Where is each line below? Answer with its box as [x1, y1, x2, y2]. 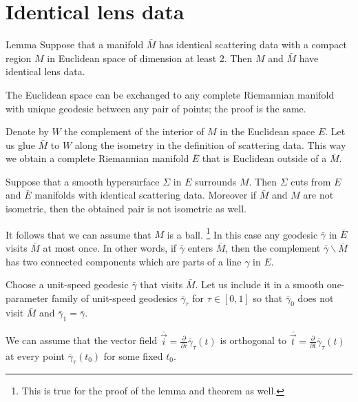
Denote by [6, 124, 49, 139]
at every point [6, 348, 65, 363]
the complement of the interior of [64, 124, 204, 139]
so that [253, 290, 283, 305]
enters [187, 240, 213, 254]
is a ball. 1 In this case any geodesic [167, 225, 318, 241]
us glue [6, 137, 35, 152]
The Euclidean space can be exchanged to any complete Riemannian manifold [6, 87, 335, 101]
